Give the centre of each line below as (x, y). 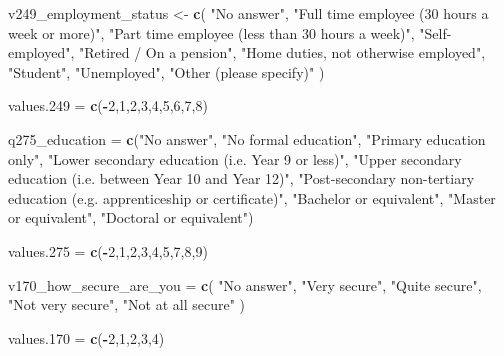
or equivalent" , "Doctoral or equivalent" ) (131, 217)
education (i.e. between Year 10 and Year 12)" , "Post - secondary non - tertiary (241, 178)
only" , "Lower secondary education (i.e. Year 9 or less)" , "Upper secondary (235, 158)
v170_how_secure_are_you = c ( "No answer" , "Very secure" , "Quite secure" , (245, 284)
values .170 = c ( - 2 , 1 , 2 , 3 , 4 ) (86, 337)
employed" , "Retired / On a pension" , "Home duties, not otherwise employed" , (247, 52)
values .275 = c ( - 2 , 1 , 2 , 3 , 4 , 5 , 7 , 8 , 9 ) (108, 250)
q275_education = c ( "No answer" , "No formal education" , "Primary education (247, 138)
